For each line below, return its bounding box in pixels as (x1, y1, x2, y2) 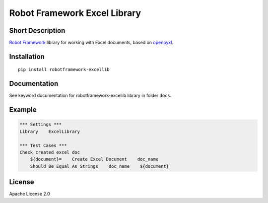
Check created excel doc (19, 149, 80, 155)
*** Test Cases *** (19, 142, 67, 148)
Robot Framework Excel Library (9, 7, 141, 18)
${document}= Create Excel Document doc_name (30, 156, 159, 162)
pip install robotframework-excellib (18, 67, 110, 72)
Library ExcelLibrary (19, 129, 80, 134)
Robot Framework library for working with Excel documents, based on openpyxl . (9, 40, 174, 46)
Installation (9, 52, 45, 61)
